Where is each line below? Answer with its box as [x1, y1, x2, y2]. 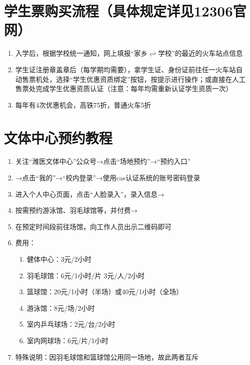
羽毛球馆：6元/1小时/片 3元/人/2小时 [27, 270, 145, 280]
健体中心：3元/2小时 [27, 254, 92, 264]
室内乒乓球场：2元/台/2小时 [27, 319, 115, 329]
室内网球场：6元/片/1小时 [27, 335, 109, 345]
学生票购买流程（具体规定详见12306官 [4, 1, 247, 21]
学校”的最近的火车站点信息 [158, 48, 243, 58]
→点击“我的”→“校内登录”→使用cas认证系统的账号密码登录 [15, 173, 200, 182]
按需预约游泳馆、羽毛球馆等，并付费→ [15, 205, 138, 215]
